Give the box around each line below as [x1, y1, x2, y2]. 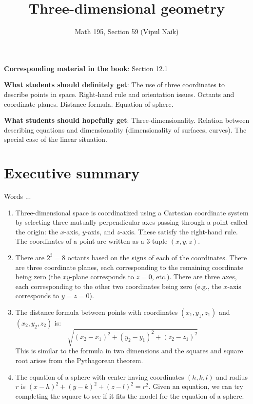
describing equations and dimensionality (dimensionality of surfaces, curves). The [4, 124, 247, 135]
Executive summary [4, 163, 140, 183]
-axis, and [85, 226, 115, 236]
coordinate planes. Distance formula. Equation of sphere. [4, 98, 174, 109]
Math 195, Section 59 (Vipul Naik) [75, 26, 179, 37]
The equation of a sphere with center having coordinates [15, 371, 184, 382]
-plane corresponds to [70, 271, 134, 282]
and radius [216, 371, 248, 382]
